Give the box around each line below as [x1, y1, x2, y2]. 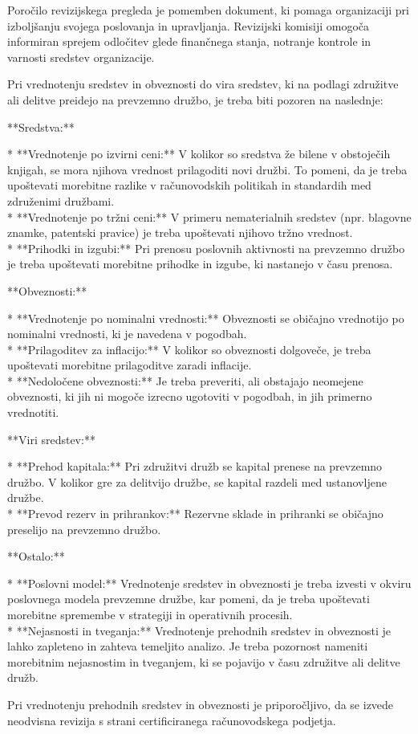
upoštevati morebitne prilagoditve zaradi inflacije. [7, 357, 252, 373]
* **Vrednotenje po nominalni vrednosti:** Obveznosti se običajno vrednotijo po [7, 309, 404, 326]
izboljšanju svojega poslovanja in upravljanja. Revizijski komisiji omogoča [7, 17, 370, 34]
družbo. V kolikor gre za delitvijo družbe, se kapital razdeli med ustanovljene [7, 473, 387, 490]
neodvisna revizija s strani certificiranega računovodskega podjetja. [7, 712, 336, 728]
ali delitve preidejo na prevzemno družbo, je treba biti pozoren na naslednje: [7, 91, 384, 108]
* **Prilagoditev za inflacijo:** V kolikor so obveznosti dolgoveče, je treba [7, 340, 371, 357]
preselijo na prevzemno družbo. [7, 520, 161, 537]
